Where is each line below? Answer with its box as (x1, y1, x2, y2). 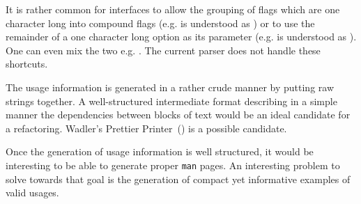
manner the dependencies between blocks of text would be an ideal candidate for (6, 107, 351, 122)
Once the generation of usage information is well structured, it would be (6, 144, 314, 159)
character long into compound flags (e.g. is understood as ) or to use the (6, 15, 315, 30)
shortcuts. (6, 56, 48, 71)
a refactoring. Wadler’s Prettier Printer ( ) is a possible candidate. (6, 120, 287, 135)
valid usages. (6, 185, 59, 200)
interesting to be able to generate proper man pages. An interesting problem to (6, 157, 340, 172)
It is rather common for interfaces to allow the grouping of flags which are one (6, 2, 340, 16)
